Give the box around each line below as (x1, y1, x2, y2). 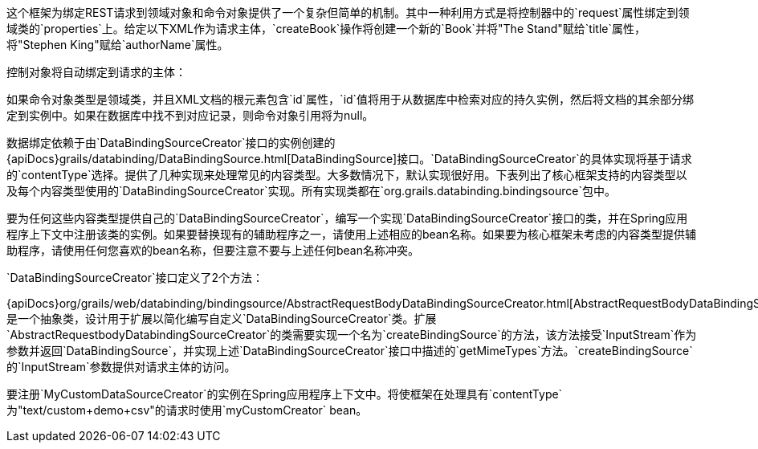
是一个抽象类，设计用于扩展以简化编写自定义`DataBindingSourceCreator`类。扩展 (6, 312, 437, 325)
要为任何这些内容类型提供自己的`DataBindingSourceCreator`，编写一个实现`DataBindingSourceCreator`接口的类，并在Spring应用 (6, 211, 688, 225)
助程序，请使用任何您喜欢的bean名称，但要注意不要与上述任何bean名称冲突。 (6, 243, 420, 257)
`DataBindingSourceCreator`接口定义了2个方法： (6, 271, 264, 284)
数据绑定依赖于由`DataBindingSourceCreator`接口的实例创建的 (6, 136, 336, 149)
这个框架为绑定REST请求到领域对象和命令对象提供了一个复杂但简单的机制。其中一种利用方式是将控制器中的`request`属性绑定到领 (6, 6, 690, 19)
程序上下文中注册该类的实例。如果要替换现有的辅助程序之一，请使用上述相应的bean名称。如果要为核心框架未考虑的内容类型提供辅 (6, 227, 697, 241)
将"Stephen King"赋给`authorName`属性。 (6, 38, 229, 51)
